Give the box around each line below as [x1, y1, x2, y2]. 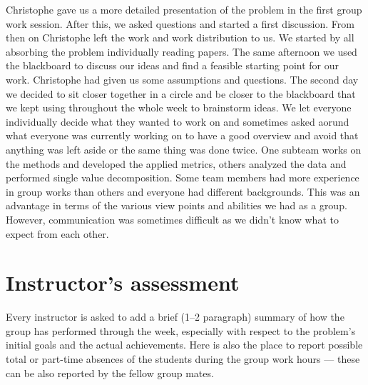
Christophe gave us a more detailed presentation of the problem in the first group [6, 2, 362, 16]
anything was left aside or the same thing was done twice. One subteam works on [6, 141, 362, 156]
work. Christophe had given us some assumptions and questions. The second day [6, 71, 359, 86]
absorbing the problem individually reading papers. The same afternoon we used [6, 44, 357, 59]
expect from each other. [6, 226, 109, 241]
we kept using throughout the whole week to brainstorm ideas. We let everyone [6, 100, 352, 115]
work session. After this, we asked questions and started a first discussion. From [6, 16, 354, 31]
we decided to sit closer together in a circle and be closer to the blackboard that [6, 86, 356, 101]
